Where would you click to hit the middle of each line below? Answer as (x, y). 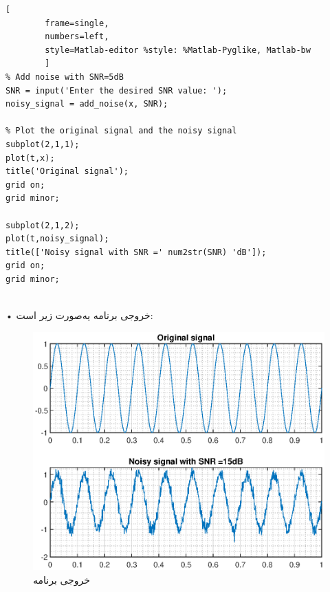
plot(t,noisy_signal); (57, 239)
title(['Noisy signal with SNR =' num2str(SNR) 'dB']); (136, 252)
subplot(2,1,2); (43, 225)
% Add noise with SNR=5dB (65, 77)
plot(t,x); (30, 158)
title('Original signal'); (67, 172)
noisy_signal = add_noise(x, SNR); (87, 104)
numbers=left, (77, 37)
